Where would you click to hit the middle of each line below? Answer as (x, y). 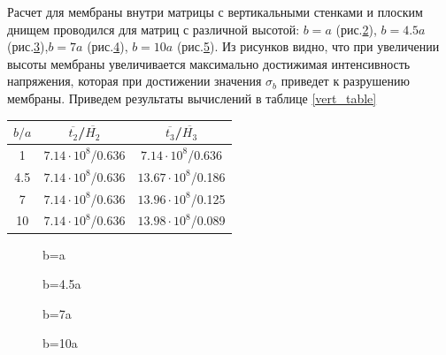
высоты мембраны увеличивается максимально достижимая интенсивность (209, 63)
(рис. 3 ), (28, 46)
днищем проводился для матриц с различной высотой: (154, 29)
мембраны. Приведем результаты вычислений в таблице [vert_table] (192, 98)
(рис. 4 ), (108, 46)
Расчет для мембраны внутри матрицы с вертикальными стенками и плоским (215, 11)
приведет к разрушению (345, 81)
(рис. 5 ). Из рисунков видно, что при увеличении (308, 46)
